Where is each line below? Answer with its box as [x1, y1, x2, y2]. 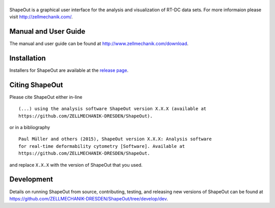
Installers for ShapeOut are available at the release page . [9, 67, 129, 73]
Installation [9, 54, 46, 62]
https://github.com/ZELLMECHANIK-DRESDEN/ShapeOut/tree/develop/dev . [9, 195, 168, 201]
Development [9, 175, 53, 184]
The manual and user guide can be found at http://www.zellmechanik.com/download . [9, 41, 188, 47]
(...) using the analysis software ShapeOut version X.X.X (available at [18, 106, 207, 112]
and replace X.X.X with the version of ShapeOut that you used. [9, 162, 143, 168]
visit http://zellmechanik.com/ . [9, 14, 73, 20]
